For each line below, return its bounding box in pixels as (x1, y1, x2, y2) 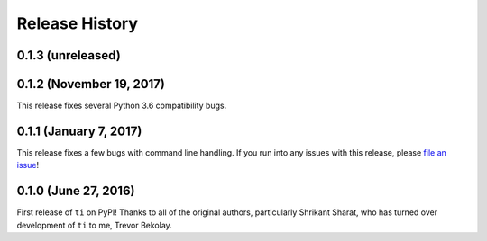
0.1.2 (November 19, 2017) (16, 76, 166, 92)
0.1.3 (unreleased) (16, 48, 121, 63)
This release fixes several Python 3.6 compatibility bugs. (16, 100, 227, 112)
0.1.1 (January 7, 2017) (16, 123, 142, 138)
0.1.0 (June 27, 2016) (16, 183, 135, 199)
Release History (16, 13, 139, 33)
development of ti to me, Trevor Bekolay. (16, 219, 173, 230)
